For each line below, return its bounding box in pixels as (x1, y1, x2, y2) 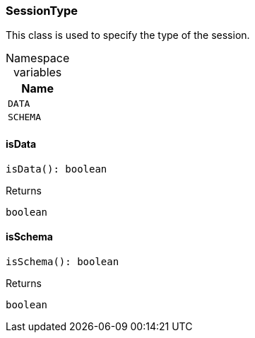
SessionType (6, 4, 78, 18)
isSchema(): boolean (6, 255, 119, 267)
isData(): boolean (6, 163, 107, 175)
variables (13, 65, 62, 80)
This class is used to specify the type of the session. (6, 29, 250, 42)
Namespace (6, 51, 70, 66)
